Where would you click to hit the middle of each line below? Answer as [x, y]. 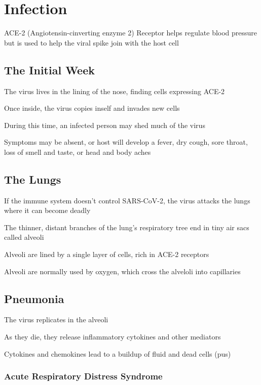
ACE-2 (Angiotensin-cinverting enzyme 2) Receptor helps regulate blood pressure [131, 33]
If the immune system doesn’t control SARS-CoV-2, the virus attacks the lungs [127, 200]
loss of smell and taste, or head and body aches [78, 152]
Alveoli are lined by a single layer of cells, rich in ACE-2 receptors [107, 254]
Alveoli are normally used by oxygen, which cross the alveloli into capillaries [122, 271]
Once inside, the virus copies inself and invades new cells [92, 108]
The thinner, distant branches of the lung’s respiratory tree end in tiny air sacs [127, 227]
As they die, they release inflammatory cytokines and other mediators [113, 337]
